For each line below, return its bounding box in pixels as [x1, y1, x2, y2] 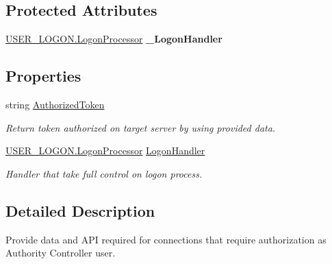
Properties [5, 65, 81, 86]
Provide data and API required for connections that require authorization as [5, 232, 327, 246]
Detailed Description [5, 200, 155, 221]
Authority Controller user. [5, 245, 116, 260]
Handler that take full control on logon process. [5, 166, 203, 180]
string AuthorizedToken [5, 97, 105, 111]
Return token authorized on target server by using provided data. [5, 120, 276, 134]
